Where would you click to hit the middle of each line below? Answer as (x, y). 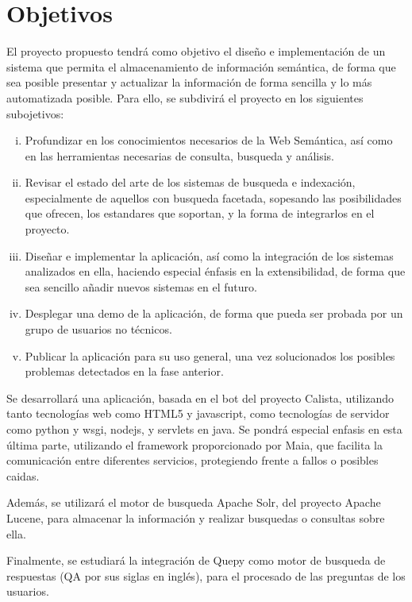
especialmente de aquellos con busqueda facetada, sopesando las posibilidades (213, 197)
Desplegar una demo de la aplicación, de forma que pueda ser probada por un (214, 313)
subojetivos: (35, 113)
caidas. (23, 475)
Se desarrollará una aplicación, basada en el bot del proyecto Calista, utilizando (200, 397)
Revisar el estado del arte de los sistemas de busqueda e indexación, (190, 182)
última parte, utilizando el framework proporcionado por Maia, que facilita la (194, 444)
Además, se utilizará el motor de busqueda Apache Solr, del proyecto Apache (194, 502)
